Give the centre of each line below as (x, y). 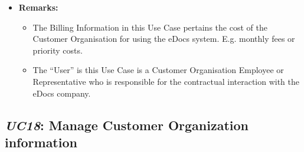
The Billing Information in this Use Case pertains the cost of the (150, 27)
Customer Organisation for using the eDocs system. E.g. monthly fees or (164, 39)
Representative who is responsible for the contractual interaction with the (166, 81)
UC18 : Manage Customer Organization (127, 125)
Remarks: (38, 7)
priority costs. (58, 50)
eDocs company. (62, 93)
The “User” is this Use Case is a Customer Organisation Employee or (158, 70)
